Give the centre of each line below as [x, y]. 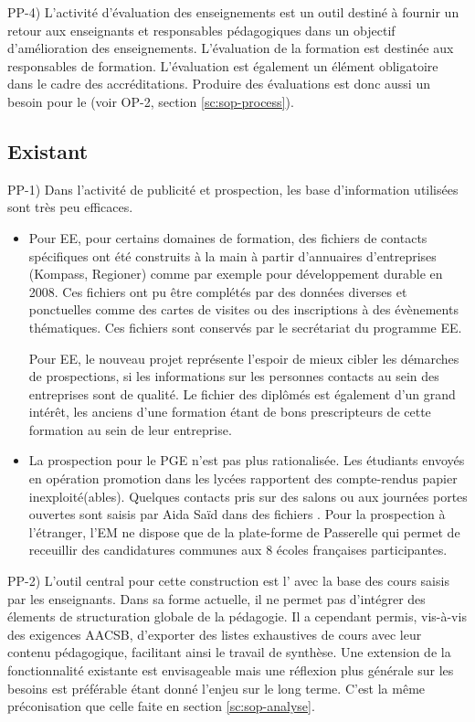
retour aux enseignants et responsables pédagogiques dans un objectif [201, 30]
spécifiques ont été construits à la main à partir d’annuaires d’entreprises [232, 255]
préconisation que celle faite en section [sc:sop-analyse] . [161, 706]
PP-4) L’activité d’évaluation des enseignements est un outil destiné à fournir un [233, 12]
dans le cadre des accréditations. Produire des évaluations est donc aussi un [219, 84]
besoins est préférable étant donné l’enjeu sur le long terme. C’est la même [216, 688]
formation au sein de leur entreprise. [130, 429]
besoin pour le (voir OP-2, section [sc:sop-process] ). [151, 101]
